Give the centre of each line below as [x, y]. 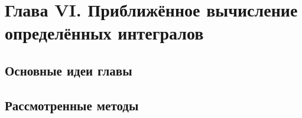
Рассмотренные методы [72, 105]
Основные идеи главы [69, 70]
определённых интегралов [104, 33]
